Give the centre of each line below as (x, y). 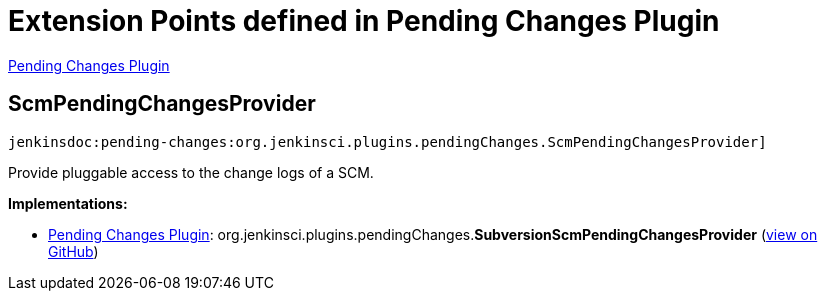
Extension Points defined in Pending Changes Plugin (364, 21)
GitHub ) (73, 251)
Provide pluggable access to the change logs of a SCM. (191, 172)
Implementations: (68, 203)
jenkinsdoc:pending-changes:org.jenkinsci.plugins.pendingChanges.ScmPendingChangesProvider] (387, 141)
